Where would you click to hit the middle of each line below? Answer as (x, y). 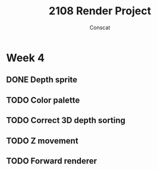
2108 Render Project (100, 11)
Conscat (100, 27)
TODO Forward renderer (51, 161)
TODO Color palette (43, 100)
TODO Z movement (42, 140)
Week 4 (25, 58)
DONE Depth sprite (42, 80)
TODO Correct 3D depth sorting (66, 120)
